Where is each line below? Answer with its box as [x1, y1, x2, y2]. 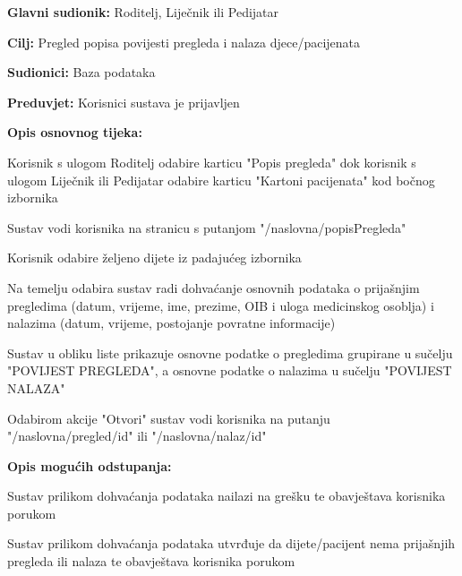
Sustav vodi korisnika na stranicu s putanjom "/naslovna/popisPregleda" [7, 218, 406, 236]
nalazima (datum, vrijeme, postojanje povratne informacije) [7, 314, 336, 332]
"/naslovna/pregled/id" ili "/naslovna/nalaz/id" [7, 426, 267, 445]
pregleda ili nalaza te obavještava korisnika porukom [7, 552, 295, 571]
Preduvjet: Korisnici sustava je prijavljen [7, 92, 240, 111]
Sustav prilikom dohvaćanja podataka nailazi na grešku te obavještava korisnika [7, 486, 446, 505]
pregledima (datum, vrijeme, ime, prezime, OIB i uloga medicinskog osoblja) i [7, 296, 434, 314]
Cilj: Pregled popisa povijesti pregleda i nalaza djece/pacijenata [7, 32, 361, 51]
